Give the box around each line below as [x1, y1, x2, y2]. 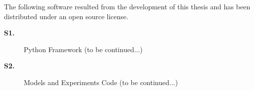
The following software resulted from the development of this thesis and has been [4, 1, 251, 11]
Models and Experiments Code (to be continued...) [24, 77, 178, 87]
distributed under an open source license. [4, 11, 129, 21]
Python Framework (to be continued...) [24, 44, 143, 54]
